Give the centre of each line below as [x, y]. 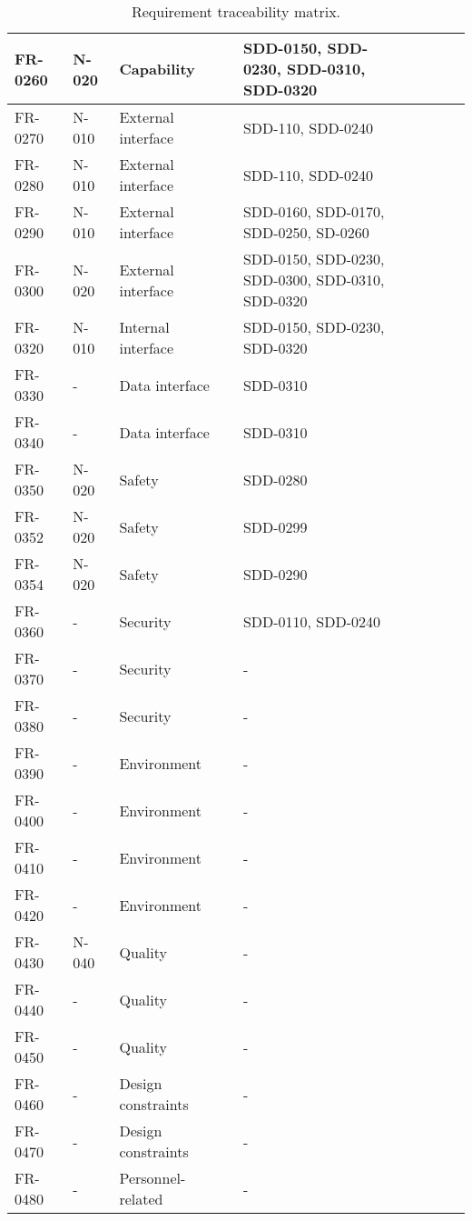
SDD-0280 [275, 479]
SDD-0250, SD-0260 [306, 232]
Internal [144, 327]
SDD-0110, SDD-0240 [312, 621]
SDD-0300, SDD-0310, [314, 280]
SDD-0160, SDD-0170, [314, 211]
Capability [157, 69]
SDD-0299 [275, 526]
